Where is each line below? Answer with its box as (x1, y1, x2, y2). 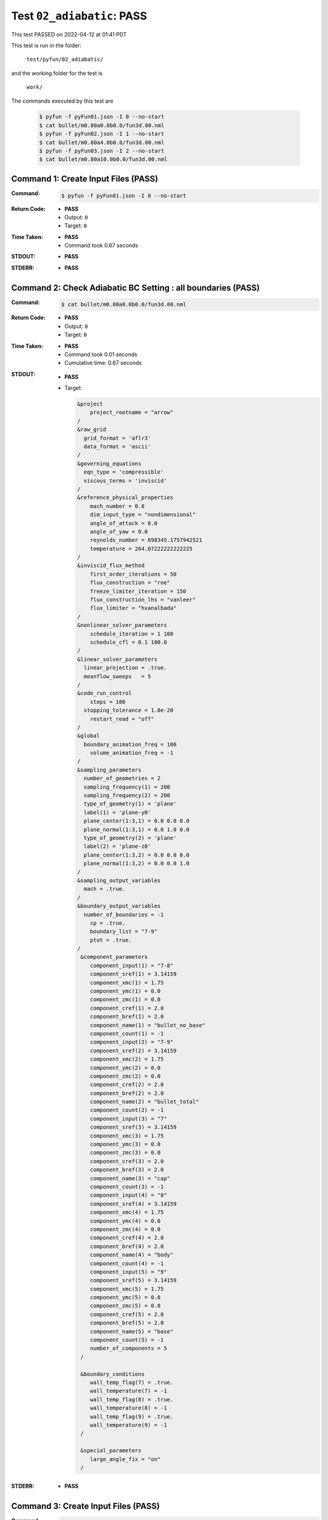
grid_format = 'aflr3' (83, 435, 151, 441)
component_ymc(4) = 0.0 (90, 1217, 161, 1225)
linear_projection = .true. (83, 665, 167, 671)
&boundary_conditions (80, 1370, 145, 1377)
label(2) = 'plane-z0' (83, 843, 151, 850)
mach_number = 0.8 (90, 502, 145, 510)
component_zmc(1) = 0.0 (90, 996, 161, 1003)
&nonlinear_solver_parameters (77, 622, 167, 629)
